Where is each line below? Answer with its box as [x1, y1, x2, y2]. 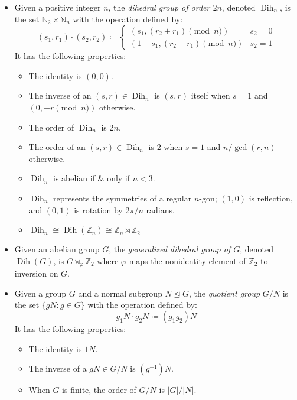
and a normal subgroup [78, 287, 162, 299]
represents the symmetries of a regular [53, 191, 192, 204]
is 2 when [148, 141, 183, 153]
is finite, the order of [62, 383, 136, 396]
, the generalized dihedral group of [109, 243, 231, 255]
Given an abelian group [14, 243, 100, 255]
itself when [191, 89, 230, 102]
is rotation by [74, 203, 123, 216]
